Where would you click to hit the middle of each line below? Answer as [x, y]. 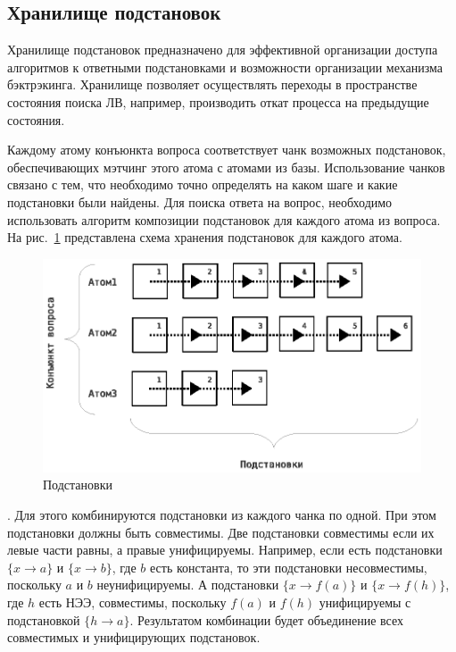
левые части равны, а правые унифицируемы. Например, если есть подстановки [225, 550]
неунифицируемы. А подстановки [188, 585]
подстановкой [44, 619]
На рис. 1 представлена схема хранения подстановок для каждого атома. [205, 237]
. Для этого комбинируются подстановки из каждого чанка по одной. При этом [222, 515]
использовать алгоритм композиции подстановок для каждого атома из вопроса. [224, 219]
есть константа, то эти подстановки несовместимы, [289, 567]
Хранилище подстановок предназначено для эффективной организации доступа [223, 50]
